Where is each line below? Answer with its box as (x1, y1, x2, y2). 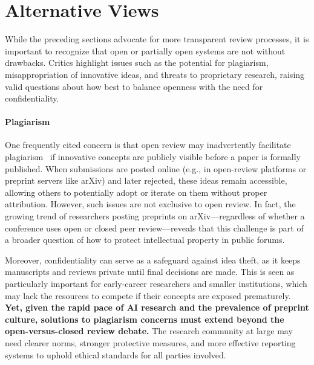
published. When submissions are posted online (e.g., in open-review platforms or (5, 162, 307, 175)
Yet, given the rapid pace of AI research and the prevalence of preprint (5, 301, 309, 314)
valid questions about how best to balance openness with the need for (5, 80, 263, 92)
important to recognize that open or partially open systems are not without (5, 44, 286, 57)
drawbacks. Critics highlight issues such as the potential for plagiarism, (5, 56, 269, 69)
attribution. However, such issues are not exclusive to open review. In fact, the (5, 198, 296, 210)
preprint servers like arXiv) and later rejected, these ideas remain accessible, (5, 174, 287, 187)
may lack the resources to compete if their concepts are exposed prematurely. (5, 289, 291, 302)
